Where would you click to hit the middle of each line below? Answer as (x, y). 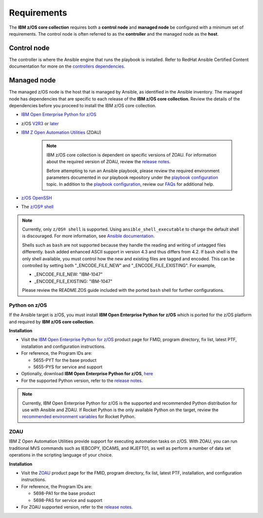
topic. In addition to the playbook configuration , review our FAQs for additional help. (130, 184)
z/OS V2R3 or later (40, 123)
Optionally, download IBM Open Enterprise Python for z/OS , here (87, 374)
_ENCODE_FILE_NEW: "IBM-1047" (68, 274)
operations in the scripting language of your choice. (61, 455)
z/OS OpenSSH (37, 198)
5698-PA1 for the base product (64, 493)
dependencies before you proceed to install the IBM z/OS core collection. (83, 105)
